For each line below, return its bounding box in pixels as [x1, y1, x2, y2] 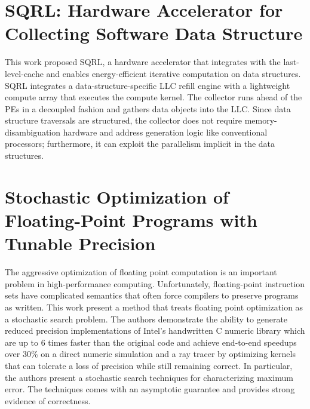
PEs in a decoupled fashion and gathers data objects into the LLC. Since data [5, 102, 291, 115]
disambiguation [5, 125, 61, 138]
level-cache [5, 67, 44, 79]
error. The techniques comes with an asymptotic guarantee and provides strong [5, 383, 295, 395]
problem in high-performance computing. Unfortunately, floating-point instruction [5, 277, 305, 290]
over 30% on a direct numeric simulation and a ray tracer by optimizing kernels [5, 348, 296, 360]
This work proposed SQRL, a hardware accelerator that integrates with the [5, 56, 281, 68]
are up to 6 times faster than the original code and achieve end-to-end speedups [5, 336, 297, 348]
